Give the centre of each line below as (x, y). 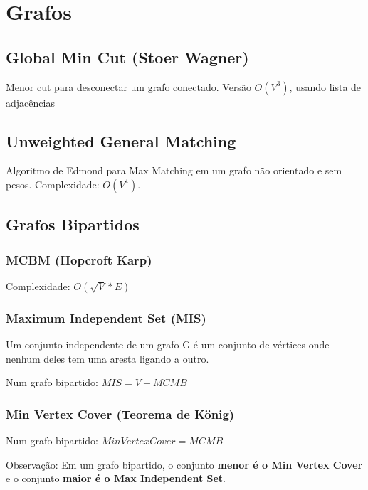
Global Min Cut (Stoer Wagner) (127, 57)
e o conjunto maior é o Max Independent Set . (116, 478)
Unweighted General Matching (121, 140)
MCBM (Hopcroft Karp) (79, 259)
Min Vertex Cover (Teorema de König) (120, 414)
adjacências (30, 102)
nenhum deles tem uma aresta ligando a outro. (107, 358)
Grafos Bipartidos (73, 224)
